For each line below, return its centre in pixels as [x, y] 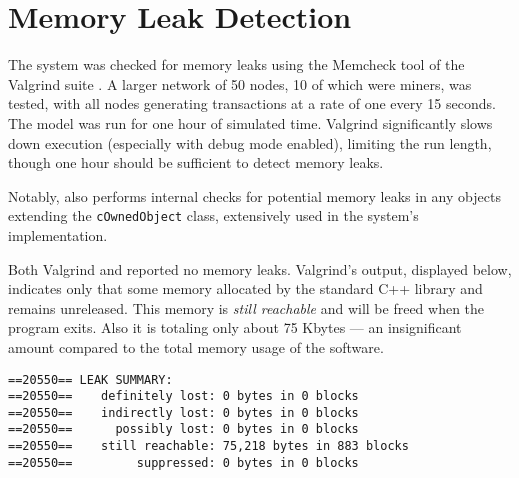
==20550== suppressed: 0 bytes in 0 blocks [183, 462]
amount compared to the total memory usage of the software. [196, 346]
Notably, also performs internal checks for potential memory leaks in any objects [254, 195]
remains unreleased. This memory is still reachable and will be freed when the [246, 307]
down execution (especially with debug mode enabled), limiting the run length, [250, 142]
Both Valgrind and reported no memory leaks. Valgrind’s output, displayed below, [260, 268]
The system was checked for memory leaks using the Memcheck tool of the [236, 64]
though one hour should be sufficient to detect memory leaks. [196, 162]
